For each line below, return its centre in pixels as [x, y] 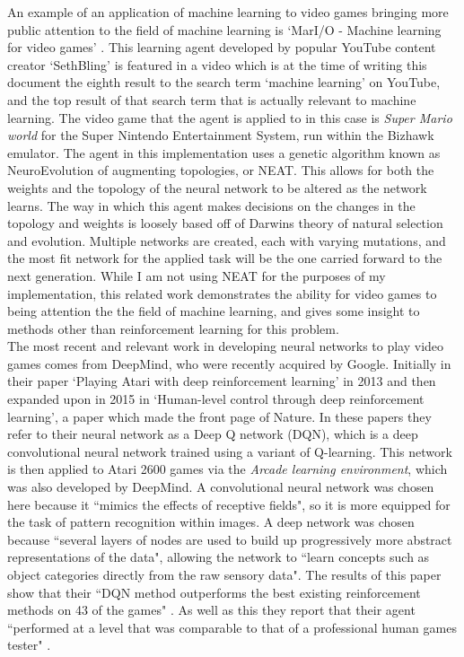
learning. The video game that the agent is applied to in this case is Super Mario [230, 117]
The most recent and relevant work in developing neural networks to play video [226, 346]
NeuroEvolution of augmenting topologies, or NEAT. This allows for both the [221, 170]
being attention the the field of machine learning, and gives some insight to [214, 311]
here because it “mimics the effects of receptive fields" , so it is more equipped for [229, 504]
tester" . [29, 645]
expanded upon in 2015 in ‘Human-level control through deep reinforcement [216, 399]
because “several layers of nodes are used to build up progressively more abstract [230, 539]
